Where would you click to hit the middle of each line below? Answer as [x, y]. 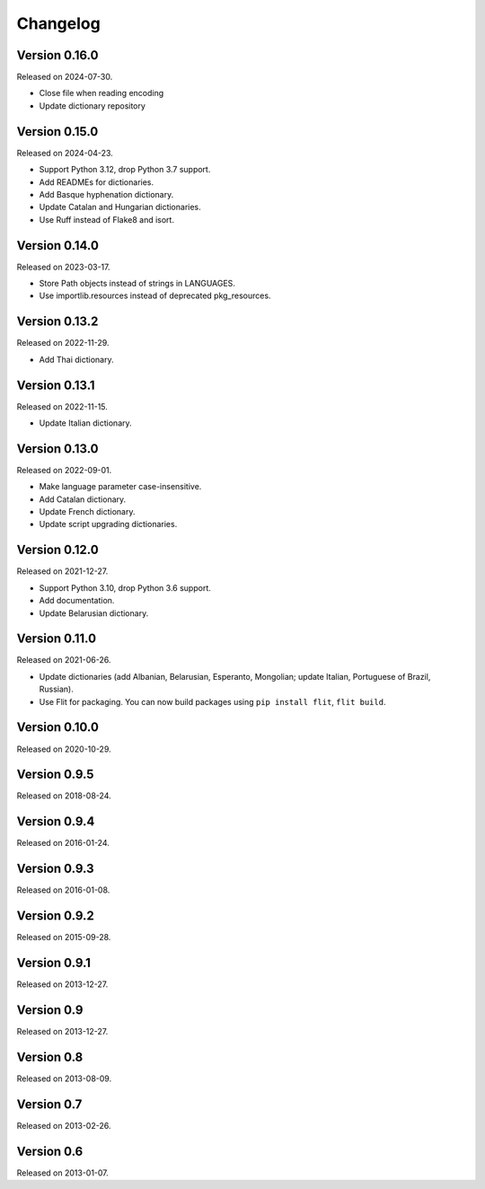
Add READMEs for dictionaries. [97, 182]
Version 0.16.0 [57, 55]
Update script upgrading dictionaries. [108, 524]
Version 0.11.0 [57, 639]
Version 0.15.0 [57, 132]
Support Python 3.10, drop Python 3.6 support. [125, 587]
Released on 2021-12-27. [62, 571]
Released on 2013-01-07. [63, 1173]
